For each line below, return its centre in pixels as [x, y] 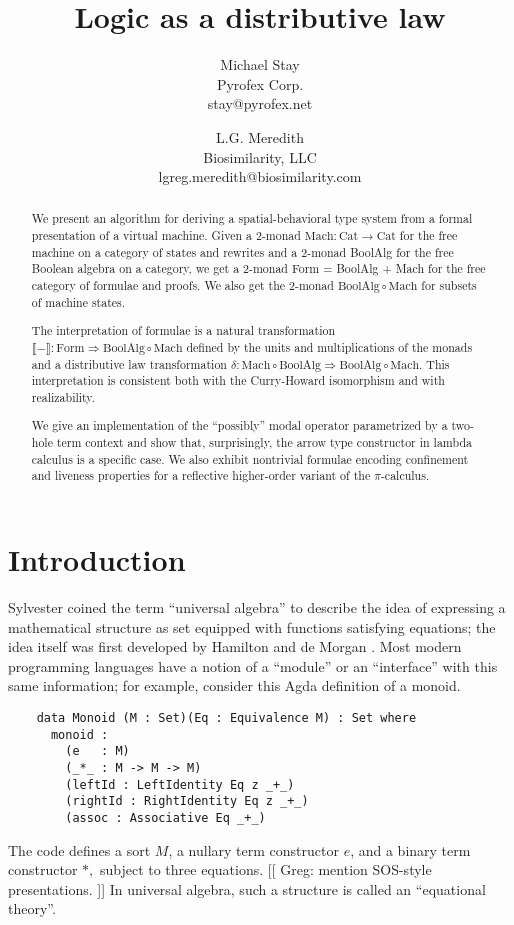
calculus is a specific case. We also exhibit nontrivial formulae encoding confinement [250, 458]
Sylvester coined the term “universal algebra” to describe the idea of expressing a [257, 607]
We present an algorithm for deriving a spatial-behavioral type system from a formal [252, 218]
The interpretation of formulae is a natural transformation [183, 330]
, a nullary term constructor [253, 849]
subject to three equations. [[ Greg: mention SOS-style [265, 869]
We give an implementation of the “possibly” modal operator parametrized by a [239, 425]
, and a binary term [410, 849]
